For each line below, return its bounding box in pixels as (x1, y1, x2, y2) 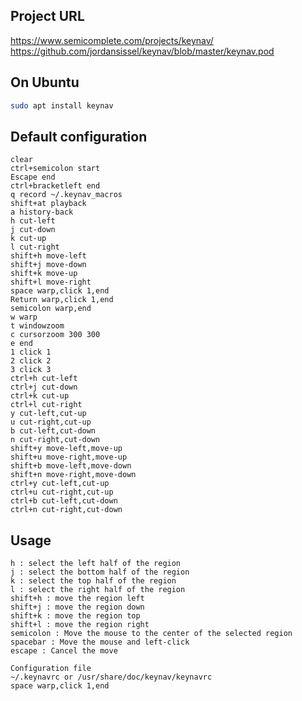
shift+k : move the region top (10, 611, 141, 621)
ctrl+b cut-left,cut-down (10, 496, 118, 506)
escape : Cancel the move (10, 646, 118, 656)
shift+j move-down (10, 260, 87, 270)
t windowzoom (10, 321, 65, 331)
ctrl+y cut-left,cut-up (10, 479, 110, 489)
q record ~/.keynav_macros (10, 190, 123, 200)
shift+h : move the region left (10, 594, 145, 604)
